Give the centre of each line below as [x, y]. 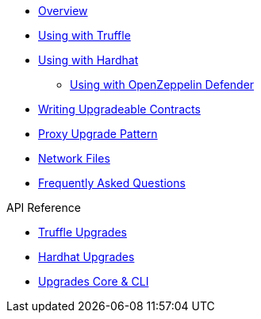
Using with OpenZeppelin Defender [162, 85]
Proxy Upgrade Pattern [98, 134]
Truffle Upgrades [83, 232]
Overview [63, 11]
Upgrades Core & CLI [94, 281]
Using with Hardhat [88, 60]
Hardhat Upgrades [86, 257]
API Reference [44, 208]
